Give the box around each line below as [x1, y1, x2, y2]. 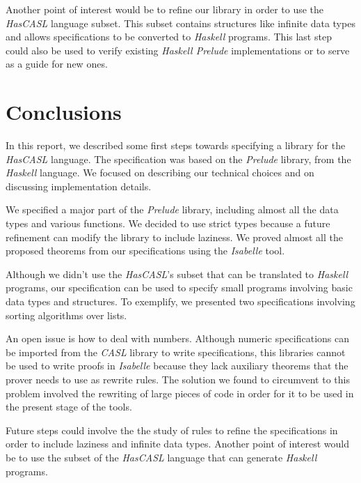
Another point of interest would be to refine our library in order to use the [6, 2, 324, 16]
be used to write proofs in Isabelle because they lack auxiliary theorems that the [6, 358, 348, 373]
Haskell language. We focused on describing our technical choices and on [6, 165, 314, 180]
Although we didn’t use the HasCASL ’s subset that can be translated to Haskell [6, 266, 348, 281]
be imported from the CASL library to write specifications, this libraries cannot [6, 344, 346, 359]
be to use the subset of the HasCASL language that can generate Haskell [6, 450, 317, 464]
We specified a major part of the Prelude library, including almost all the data [6, 202, 339, 217]
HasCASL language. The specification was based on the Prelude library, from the [6, 151, 351, 166]
